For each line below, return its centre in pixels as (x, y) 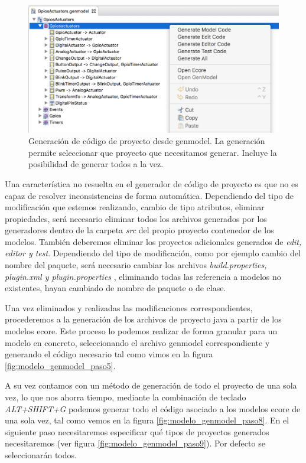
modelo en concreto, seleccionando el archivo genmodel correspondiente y (137, 342)
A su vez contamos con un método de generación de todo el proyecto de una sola (151, 385)
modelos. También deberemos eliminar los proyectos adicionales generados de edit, (153, 241)
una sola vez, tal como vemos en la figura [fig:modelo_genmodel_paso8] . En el (147, 420)
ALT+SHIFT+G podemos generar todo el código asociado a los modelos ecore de (153, 408)
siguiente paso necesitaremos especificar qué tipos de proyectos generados (137, 431)
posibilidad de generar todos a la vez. (96, 164)
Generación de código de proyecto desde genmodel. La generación (147, 141)
